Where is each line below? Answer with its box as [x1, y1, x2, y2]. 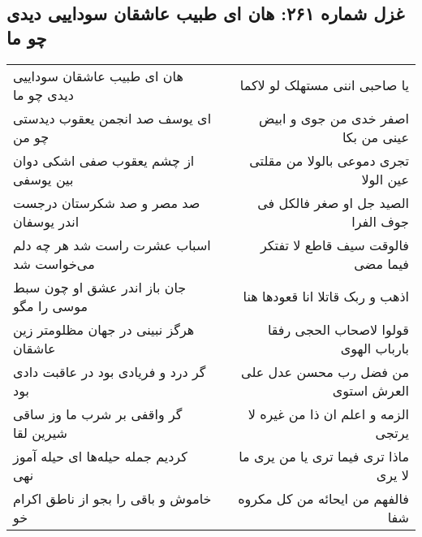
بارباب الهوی [340, 338, 409, 357]
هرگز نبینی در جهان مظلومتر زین [13, 319, 195, 339]
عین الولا [361, 169, 409, 188]
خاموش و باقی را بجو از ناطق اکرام [13, 488, 212, 508]
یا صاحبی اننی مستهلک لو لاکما [239, 76, 409, 95]
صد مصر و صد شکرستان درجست [13, 193, 200, 212]
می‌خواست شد [13, 253, 95, 273]
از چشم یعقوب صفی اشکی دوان [13, 150, 195, 170]
